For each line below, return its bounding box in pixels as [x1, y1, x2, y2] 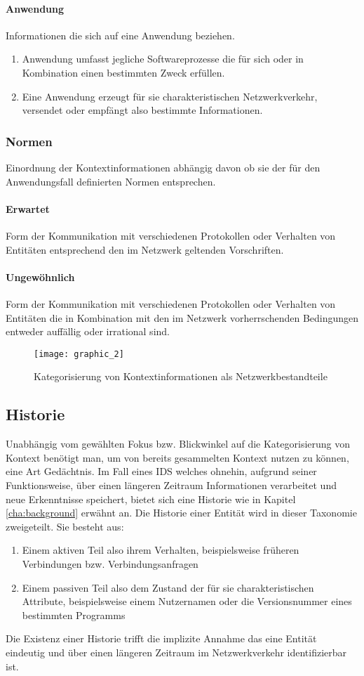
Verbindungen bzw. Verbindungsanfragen [22, 556, 198, 571]
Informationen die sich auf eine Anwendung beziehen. [6, 27, 235, 42]
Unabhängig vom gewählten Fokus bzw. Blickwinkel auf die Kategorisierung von [6, 436, 351, 451]
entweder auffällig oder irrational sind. [6, 324, 170, 339]
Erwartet [6, 201, 50, 216]
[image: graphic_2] [34, 349, 124, 359]
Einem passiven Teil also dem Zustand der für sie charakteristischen [22, 580, 314, 594]
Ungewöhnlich [6, 269, 75, 284]
